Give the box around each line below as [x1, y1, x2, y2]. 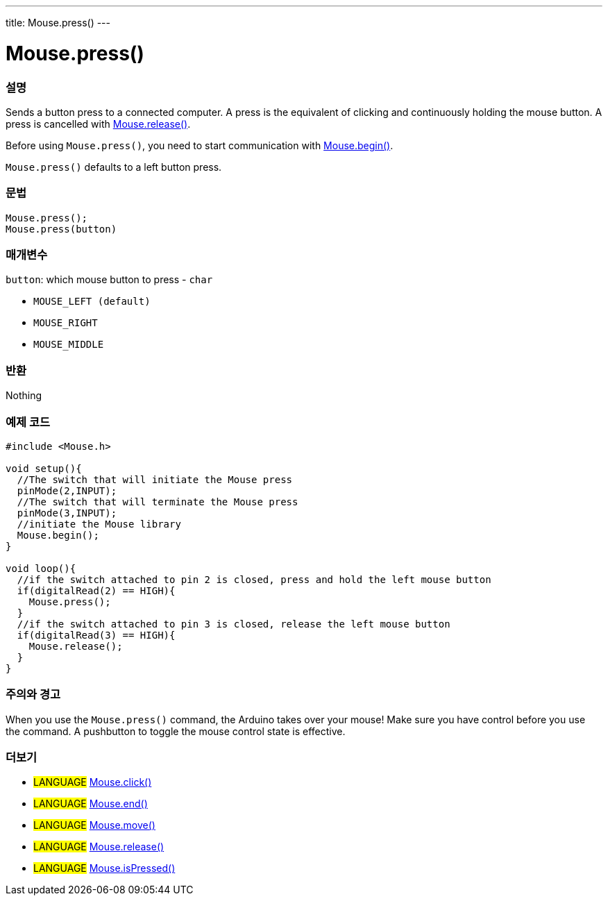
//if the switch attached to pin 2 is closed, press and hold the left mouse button [17, 573, 491, 585]
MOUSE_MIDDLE [33, 339, 104, 351]
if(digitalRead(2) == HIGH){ [17, 584, 176, 596]
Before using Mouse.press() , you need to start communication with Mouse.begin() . [6, 139, 394, 151]
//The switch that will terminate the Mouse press [17, 496, 298, 507]
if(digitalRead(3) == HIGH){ [17, 629, 176, 641]
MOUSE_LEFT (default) [33, 296, 151, 308]
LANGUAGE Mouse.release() [33, 841, 164, 853]
